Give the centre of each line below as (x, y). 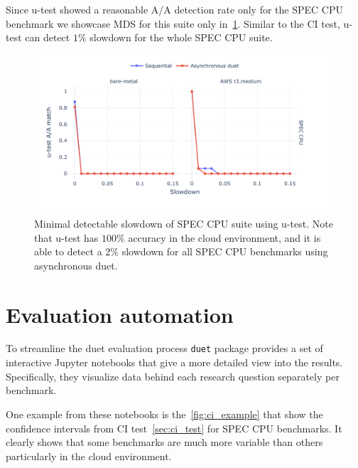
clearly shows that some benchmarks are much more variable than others (164, 442)
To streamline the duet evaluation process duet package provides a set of (164, 348)
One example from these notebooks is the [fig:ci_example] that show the (164, 414)
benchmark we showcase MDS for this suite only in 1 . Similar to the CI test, (173, 23)
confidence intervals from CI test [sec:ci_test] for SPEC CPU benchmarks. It (174, 428)
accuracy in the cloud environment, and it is (224, 237)
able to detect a (68, 251)
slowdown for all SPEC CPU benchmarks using (225, 251)
